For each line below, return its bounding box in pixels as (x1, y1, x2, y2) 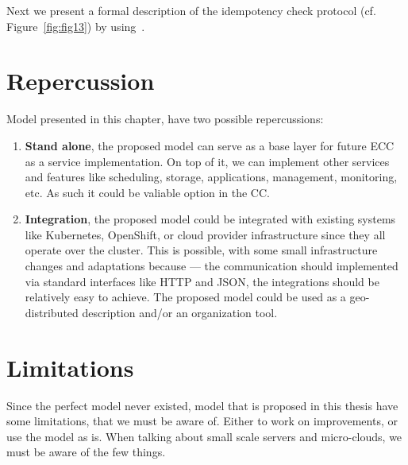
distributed (25, 304, 79, 320)
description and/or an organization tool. (82, 304, 278, 320)
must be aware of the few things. (6, 444, 166, 460)
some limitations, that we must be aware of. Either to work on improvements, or (6, 413, 398, 429)
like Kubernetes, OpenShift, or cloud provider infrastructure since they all (25, 226, 386, 242)
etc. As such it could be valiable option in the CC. (25, 184, 270, 200)
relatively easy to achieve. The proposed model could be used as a (25, 289, 346, 305)
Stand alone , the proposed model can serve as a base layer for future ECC (25, 137, 395, 153)
